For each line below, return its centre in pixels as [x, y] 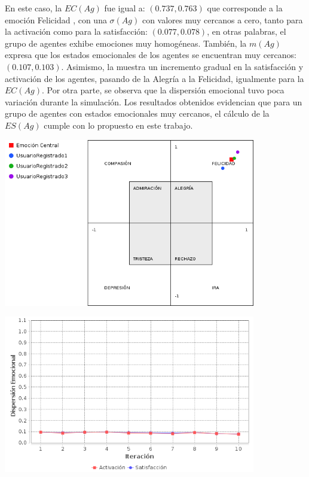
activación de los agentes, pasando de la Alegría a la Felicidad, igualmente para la [154, 78]
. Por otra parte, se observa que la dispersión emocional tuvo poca [163, 90]
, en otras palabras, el [247, 31]
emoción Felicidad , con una [56, 19]
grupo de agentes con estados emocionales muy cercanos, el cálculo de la [137, 113]
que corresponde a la [245, 8]
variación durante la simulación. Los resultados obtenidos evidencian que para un [154, 101]
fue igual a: [125, 8]
